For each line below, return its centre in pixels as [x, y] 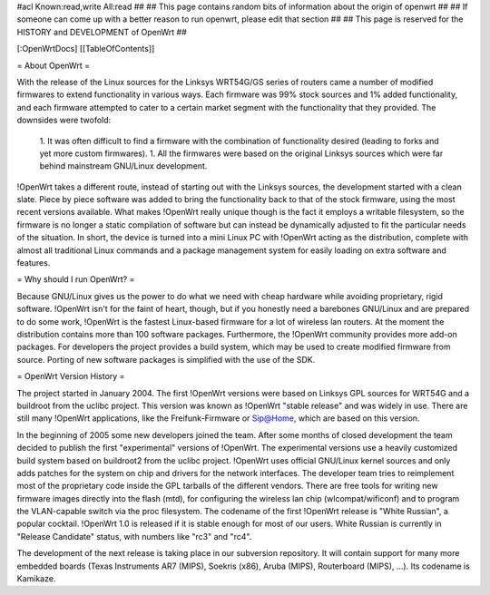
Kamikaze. [36, 579]
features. [34, 263]
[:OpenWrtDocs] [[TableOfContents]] [86, 49]
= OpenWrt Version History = [71, 376]
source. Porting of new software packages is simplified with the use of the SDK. [166, 359]
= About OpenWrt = [54, 65]
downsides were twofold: [64, 120]
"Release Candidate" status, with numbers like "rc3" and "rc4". [134, 536]
